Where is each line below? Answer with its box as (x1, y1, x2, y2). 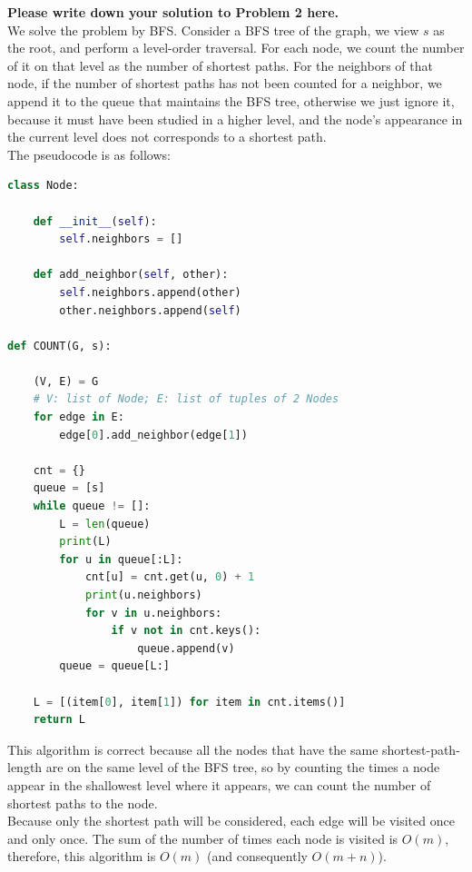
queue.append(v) (137, 641, 235, 655)
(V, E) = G (33, 374, 99, 388)
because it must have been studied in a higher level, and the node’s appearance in (7, 109, 463, 128)
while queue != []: (33, 500, 151, 513)
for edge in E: (33, 411, 124, 424)
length (7, 758, 43, 777)
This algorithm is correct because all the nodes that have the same (7, 739, 379, 758)
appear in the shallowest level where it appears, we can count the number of (7, 775, 431, 794)
